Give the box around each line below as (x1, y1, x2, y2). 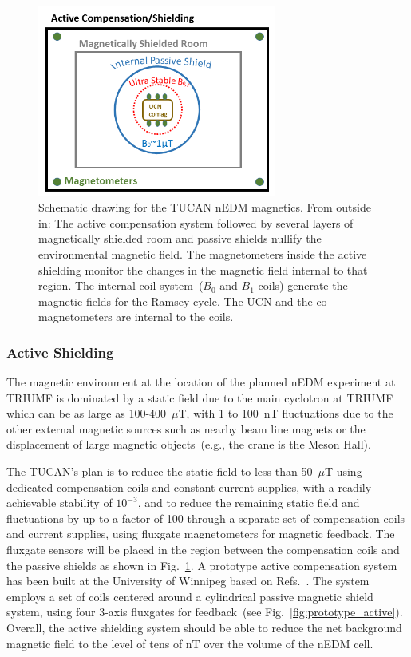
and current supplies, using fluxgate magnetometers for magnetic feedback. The (6, 525, 395, 542)
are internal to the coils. (116, 308, 234, 325)
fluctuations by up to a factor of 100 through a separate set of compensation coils (6, 509, 405, 526)
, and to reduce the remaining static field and (137, 494, 360, 511)
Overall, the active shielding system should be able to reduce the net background (6, 619, 402, 636)
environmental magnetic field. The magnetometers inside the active (38, 245, 367, 262)
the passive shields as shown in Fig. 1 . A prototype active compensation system (6, 556, 397, 573)
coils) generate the (258, 277, 348, 294)
